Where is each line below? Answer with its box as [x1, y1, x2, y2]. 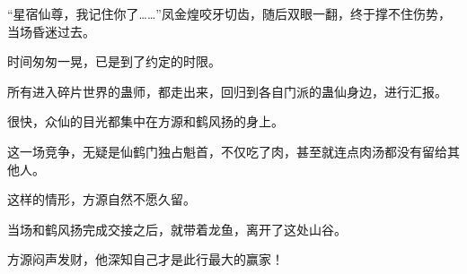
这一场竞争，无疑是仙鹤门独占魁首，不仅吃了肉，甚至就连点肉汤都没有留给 [7, 141, 447, 160]
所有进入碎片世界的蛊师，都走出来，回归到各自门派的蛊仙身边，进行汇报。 [7, 81, 447, 100]
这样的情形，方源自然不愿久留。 [7, 190, 196, 209]
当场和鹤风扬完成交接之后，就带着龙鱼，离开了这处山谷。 [7, 219, 347, 238]
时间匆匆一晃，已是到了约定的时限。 [7, 52, 221, 71]
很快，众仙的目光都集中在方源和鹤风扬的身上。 [7, 112, 284, 131]
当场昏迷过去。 [7, 21, 95, 40]
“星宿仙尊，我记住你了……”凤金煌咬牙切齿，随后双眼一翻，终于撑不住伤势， [7, 4, 451, 22]
